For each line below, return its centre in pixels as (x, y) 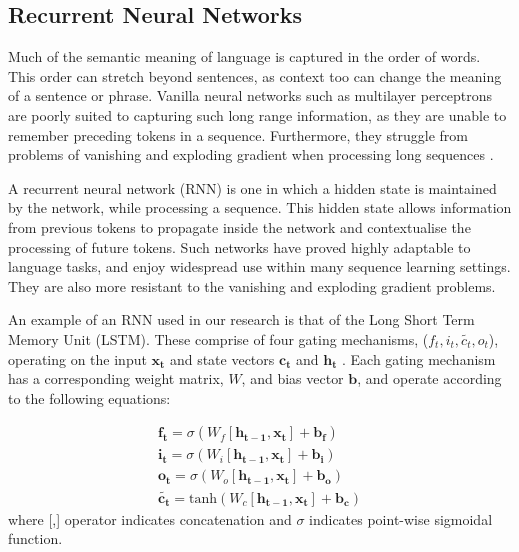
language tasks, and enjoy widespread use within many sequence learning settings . (259, 266)
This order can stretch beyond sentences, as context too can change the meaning (255, 75)
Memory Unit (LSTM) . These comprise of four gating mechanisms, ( (218, 338)
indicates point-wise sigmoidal (401, 518)
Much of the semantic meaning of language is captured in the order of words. (244, 56)
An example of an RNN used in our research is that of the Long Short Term (241, 319)
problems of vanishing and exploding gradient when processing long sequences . (251, 154)
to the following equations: (89, 397)
